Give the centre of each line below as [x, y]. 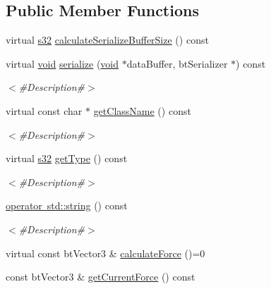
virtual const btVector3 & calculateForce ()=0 [106, 253]
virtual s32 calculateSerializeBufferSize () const [107, 40]
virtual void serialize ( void [62, 63]
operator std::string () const [67, 205]
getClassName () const [142, 110]
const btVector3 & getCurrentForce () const [101, 277]
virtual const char [44, 110]
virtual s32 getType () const [67, 158]
